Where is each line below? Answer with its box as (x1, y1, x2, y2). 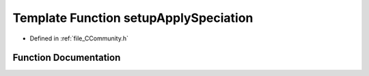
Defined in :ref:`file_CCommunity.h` (29, 34, 129, 42)
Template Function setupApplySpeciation (12, 10, 254, 25)
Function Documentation (12, 52, 121, 64)
